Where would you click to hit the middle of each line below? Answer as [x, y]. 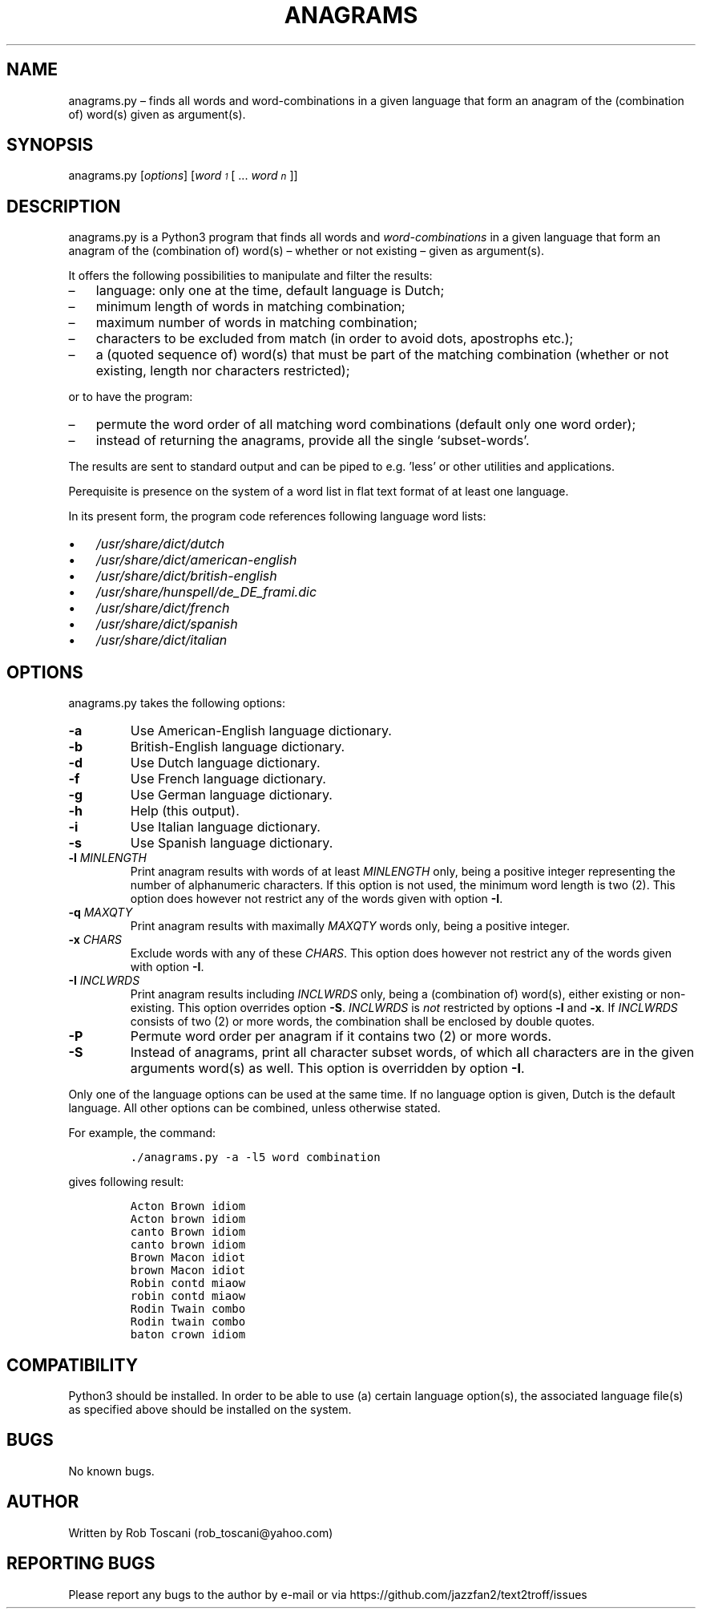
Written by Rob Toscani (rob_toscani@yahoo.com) [201, 1532]
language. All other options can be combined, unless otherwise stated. [254, 1108]
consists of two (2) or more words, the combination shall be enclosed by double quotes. [363, 1022]
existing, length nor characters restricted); [223, 371]
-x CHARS [95, 940]
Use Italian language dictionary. [225, 827]
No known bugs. [111, 1471]
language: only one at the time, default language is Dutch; [270, 291]
